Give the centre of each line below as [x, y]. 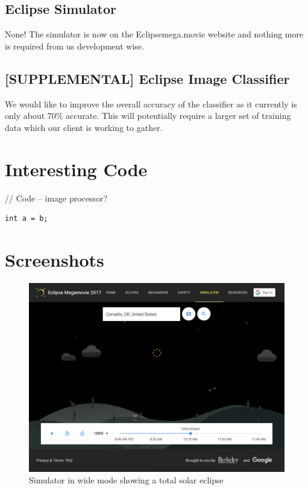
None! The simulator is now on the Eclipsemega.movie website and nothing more [154, 34]
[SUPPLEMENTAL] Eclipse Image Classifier [147, 78]
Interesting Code [76, 169]
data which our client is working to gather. [84, 127]
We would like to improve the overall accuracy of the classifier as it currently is [151, 103]
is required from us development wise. [74, 46]
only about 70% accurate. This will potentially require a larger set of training [148, 116]
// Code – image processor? [56, 198]
